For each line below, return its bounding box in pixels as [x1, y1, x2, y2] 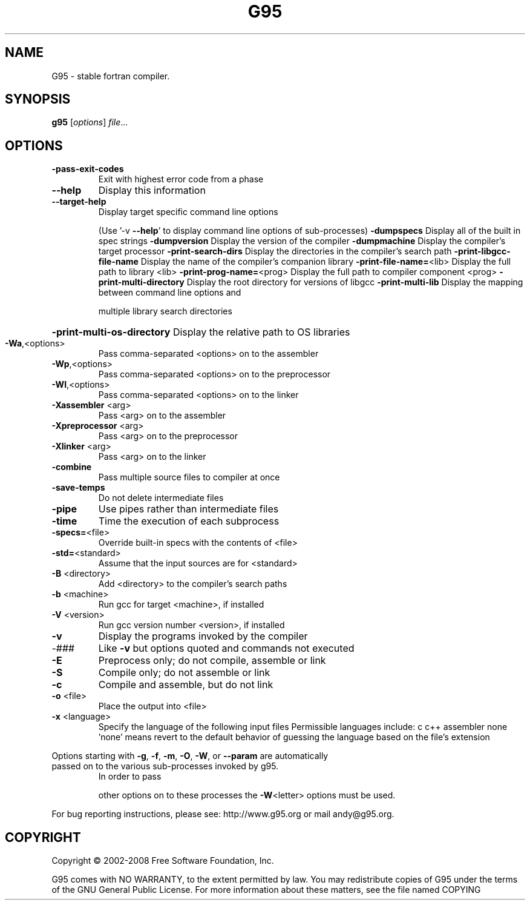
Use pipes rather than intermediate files [98, 503, 279, 515]
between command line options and [98, 287, 241, 298]
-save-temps [51, 482, 105, 493]
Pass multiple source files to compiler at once [98, 472, 280, 483]
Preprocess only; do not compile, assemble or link [98, 654, 326, 667]
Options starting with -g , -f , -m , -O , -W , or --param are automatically [51, 751, 329, 761]
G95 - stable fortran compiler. [51, 70, 170, 81]
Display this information [98, 184, 206, 197]
